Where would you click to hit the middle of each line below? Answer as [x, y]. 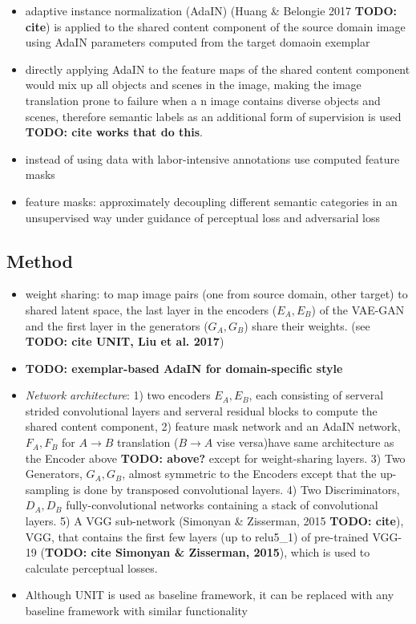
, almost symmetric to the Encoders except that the [249, 474]
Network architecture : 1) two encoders [118, 395]
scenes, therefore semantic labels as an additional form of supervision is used [213, 116]
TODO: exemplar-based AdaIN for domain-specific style [184, 368]
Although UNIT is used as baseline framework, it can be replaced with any [210, 595]
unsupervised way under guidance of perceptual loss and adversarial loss [202, 217]
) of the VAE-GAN [358, 309]
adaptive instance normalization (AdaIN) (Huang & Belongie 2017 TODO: [211, 10]
